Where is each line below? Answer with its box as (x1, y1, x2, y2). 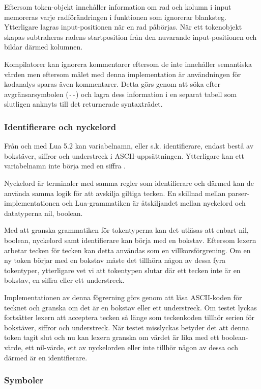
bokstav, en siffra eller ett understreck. (4, 275, 125, 285)
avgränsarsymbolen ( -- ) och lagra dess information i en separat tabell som (4, 88, 237, 99)
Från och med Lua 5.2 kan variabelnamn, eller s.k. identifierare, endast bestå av (4, 140, 254, 151)
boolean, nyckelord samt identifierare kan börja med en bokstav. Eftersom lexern (4, 234, 256, 245)
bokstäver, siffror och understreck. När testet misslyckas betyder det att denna (4, 322, 249, 332)
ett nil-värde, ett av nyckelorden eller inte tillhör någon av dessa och (25, 342, 238, 352)
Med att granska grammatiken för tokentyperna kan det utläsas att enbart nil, (4, 225, 249, 235)
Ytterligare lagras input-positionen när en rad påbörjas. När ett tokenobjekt (4, 21, 242, 32)
